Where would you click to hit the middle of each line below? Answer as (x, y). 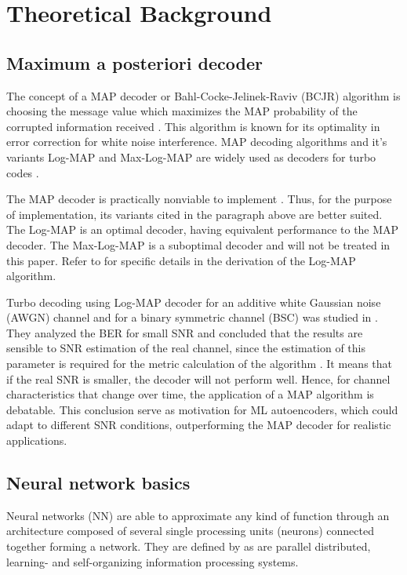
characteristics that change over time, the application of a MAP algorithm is (190, 394)
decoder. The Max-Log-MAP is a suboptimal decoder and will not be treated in (198, 244)
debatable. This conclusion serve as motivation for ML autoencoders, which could (202, 409)
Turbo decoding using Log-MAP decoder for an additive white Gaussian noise (194, 302)
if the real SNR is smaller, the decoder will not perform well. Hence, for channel (198, 378)
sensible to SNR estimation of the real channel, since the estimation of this (186, 348)
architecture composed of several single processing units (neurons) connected (190, 531)
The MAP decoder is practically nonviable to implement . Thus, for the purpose (199, 199)
